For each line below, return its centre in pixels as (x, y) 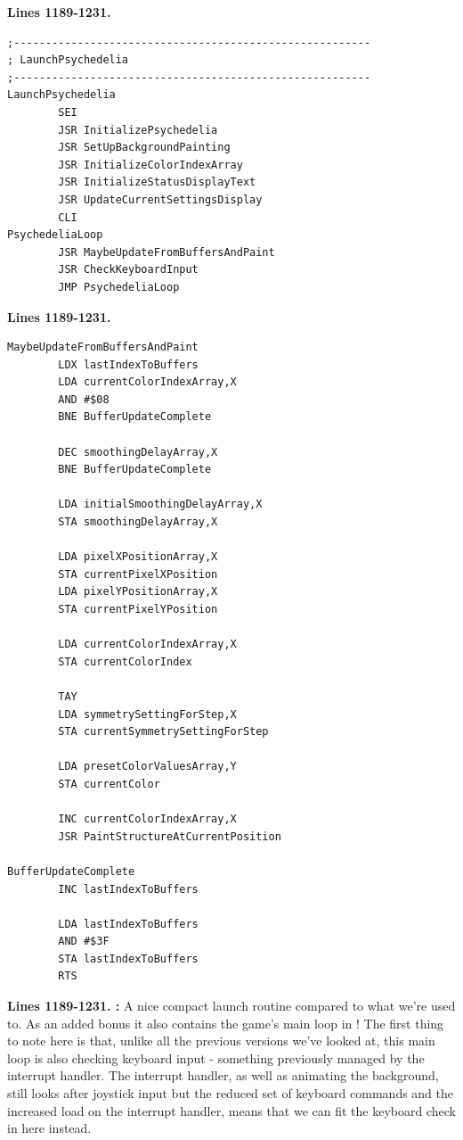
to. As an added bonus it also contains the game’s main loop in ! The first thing (226, 1023)
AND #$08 (84, 399)
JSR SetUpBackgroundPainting (144, 148)
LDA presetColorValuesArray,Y (147, 767)
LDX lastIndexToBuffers (128, 364)
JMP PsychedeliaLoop (119, 287)
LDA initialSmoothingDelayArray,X (160, 504)
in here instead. (49, 1128)
